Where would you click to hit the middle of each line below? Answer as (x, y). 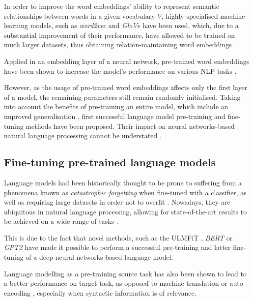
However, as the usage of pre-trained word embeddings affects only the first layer (126, 87)
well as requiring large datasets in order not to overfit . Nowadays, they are (117, 202)
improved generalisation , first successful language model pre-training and (115, 116)
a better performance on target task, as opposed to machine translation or (116, 283)
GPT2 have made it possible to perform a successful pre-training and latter (117, 247)
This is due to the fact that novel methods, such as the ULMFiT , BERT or (118, 237)
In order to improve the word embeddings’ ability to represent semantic (112, 6)
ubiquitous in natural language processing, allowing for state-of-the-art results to (126, 211)
